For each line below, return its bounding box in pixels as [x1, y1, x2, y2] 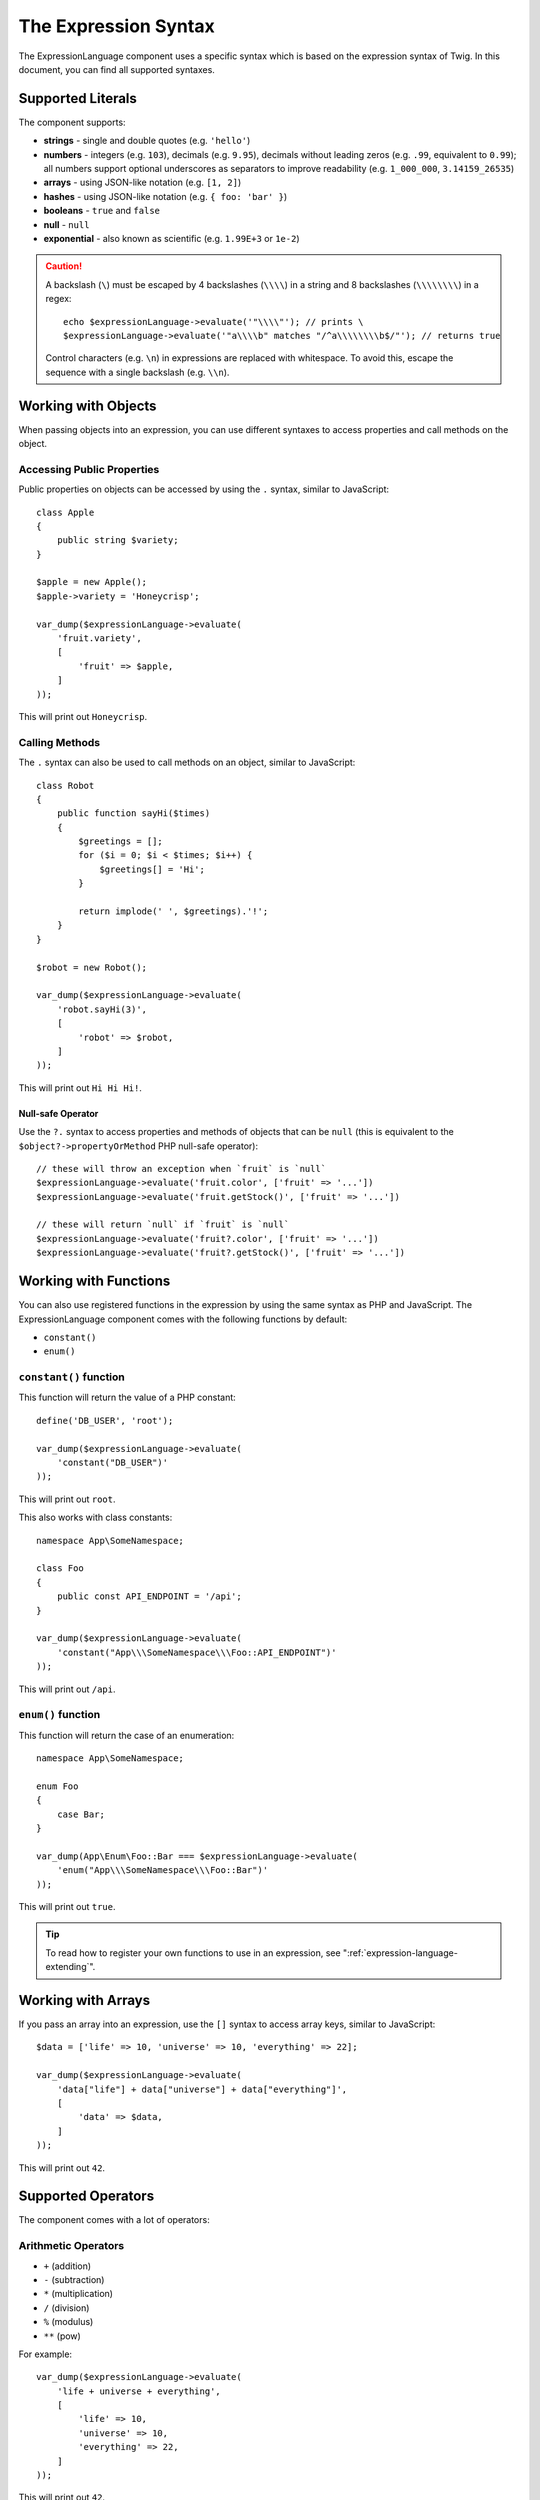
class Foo [36, 1563, 84, 1574]
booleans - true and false [43, 205, 160, 217]
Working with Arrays [18, 1991, 150, 2009]
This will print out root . [18, 1493, 116, 1505]
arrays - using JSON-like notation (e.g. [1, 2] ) [43, 176, 242, 189]
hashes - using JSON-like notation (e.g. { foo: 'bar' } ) [43, 190, 288, 202]
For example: [18, 2348, 73, 2360]
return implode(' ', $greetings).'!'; [78, 906, 269, 917]
